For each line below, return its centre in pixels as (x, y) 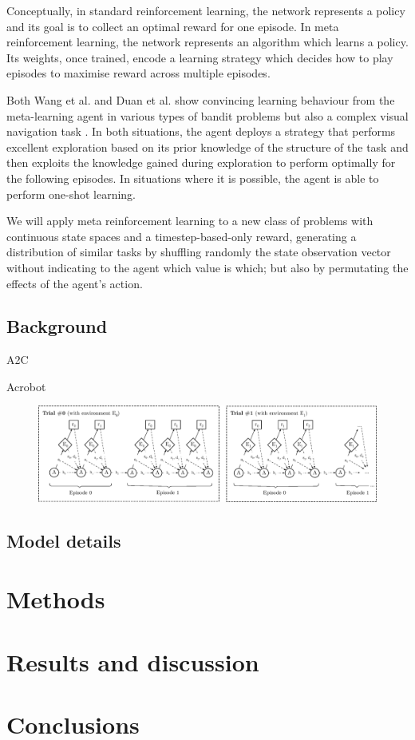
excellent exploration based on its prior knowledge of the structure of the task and (207, 146)
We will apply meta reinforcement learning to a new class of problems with (190, 221)
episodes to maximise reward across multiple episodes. (138, 73)
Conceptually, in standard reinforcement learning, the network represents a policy (206, 10)
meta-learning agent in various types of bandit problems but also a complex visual (207, 115)
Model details (64, 540)
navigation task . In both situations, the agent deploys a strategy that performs (201, 131)
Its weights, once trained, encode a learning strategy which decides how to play (200, 57)
